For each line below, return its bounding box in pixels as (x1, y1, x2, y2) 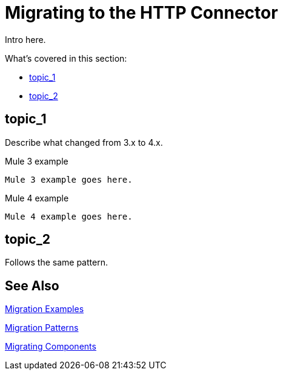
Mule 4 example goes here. (5, 211, 133, 221)
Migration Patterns (5, 322, 79, 333)
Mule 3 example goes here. (5, 174, 133, 184)
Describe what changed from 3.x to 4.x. (5, 137, 163, 148)
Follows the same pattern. (5, 257, 108, 268)
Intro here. (5, 34, 46, 45)
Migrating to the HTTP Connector (5, 2, 278, 23)
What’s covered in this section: (5, 53, 127, 64)
